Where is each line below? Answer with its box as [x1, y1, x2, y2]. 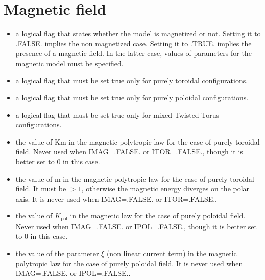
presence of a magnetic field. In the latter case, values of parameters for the [15, 48, 252, 59]
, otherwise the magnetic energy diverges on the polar [81, 183, 250, 194]
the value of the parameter [15, 248, 99, 259]
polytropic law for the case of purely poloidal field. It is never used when [15, 258, 243, 268]
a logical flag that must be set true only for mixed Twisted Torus [15, 109, 220, 120]
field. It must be [15, 183, 66, 194]
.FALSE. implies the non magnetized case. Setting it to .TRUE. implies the [15, 38, 252, 48]
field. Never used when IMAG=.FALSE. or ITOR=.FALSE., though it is [15, 146, 243, 157]
